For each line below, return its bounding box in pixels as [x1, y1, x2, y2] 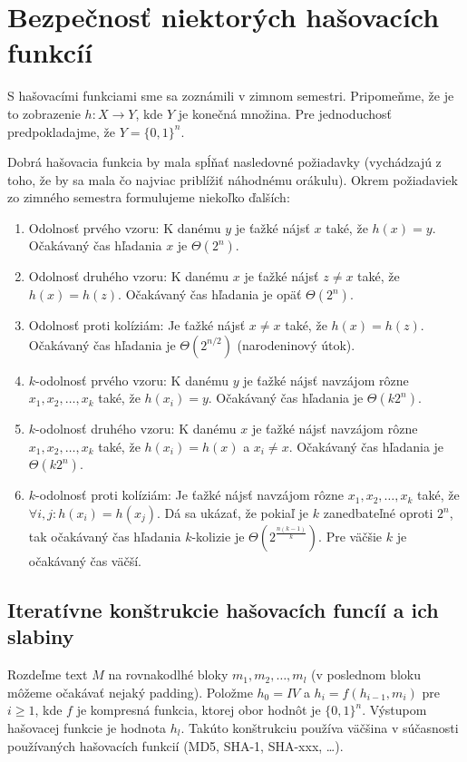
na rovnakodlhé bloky [108, 665, 229, 684]
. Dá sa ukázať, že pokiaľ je [157, 503, 309, 523]
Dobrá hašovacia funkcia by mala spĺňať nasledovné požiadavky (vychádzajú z [7, 152, 442, 171]
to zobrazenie [7, 103, 81, 122]
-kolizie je [191, 527, 245, 546]
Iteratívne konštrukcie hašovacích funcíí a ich [7, 596, 439, 624]
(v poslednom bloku [311, 665, 422, 684]
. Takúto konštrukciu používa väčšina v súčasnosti [180, 718, 459, 737]
